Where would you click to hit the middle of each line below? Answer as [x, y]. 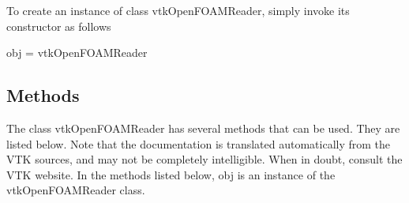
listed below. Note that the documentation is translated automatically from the [199, 143]
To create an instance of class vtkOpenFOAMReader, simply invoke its [178, 10]
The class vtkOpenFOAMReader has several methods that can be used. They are [203, 128]
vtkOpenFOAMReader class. [76, 190]
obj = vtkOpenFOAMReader [77, 53]
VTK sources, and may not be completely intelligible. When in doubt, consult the [204, 159]
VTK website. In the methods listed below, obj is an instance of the [171, 174]
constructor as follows [59, 26]
